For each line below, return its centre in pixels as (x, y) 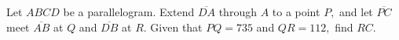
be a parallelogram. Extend (129, 12)
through (238, 12)
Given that (176, 27)
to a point (296, 12)
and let (356, 12)
